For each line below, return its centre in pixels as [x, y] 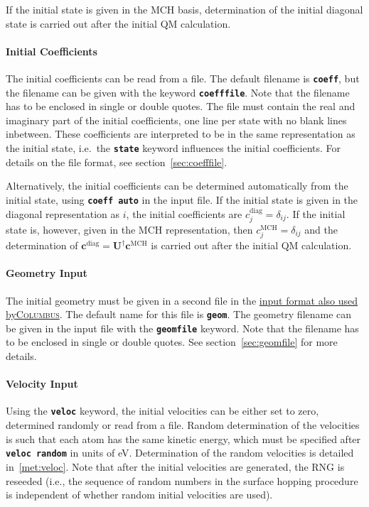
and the [321, 229]
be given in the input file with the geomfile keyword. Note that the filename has [182, 328]
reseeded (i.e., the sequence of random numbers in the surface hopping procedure [182, 480]
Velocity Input [42, 384]
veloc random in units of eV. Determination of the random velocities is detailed [180, 453]
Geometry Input [47, 273]
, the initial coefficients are [184, 213]
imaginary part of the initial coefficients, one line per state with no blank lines [176, 120]
